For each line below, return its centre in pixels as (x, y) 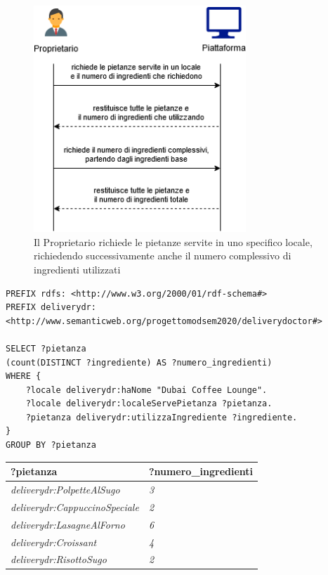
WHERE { (24, 376)
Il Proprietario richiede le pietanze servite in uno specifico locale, (173, 241)
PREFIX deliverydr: (51, 308)
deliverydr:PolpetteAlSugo (65, 490)
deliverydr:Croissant (54, 542)
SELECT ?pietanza (46, 348)
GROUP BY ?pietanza (51, 445)
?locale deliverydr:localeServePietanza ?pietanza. (149, 404)
